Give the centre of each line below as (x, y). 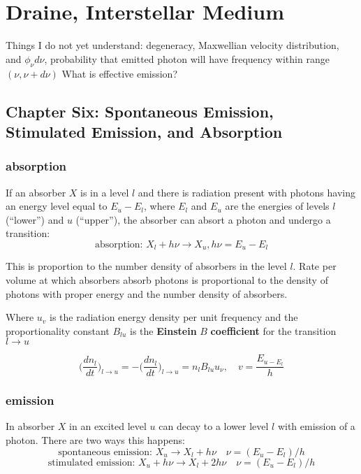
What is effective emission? (120, 73)
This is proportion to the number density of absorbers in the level (146, 266)
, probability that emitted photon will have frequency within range (187, 58)
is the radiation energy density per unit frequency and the (174, 317)
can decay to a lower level (214, 426)
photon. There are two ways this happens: (95, 440)
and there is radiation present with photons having (246, 192)
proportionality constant (58, 330)
